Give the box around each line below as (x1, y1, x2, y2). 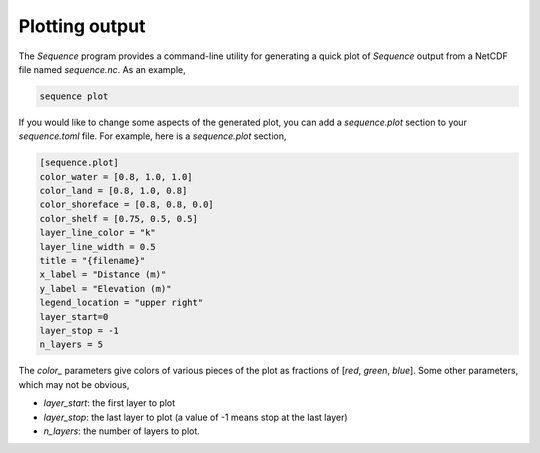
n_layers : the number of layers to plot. (43, 425, 200, 437)
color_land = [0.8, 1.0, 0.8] (39, 185, 188, 197)
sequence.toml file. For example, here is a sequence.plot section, (18, 130, 287, 142)
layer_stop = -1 (39, 325, 120, 336)
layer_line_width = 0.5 (39, 241, 157, 252)
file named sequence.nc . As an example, (18, 63, 186, 75)
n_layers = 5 (39, 339, 104, 350)
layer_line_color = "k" (39, 227, 157, 239)
